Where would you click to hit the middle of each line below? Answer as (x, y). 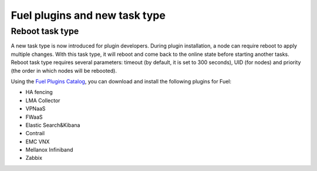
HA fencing (39, 92)
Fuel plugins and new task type (88, 15)
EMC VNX (38, 142)
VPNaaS (36, 109)
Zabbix (34, 158)
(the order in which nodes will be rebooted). (64, 71)
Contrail (35, 133)
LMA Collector (43, 100)
